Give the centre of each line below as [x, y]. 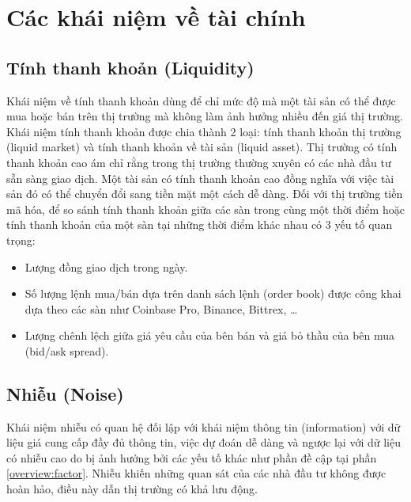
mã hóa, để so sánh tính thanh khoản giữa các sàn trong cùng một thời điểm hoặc [205, 209]
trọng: [21, 240]
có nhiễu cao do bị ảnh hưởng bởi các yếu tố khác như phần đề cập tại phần [192, 457]
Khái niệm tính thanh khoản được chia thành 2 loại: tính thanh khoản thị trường [204, 131]
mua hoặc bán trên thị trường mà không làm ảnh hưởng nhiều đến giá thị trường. [205, 116]
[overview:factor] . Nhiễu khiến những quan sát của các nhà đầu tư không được [196, 473]
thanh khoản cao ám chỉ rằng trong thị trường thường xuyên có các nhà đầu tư [199, 162]
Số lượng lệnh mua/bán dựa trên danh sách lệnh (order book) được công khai [213, 293]
